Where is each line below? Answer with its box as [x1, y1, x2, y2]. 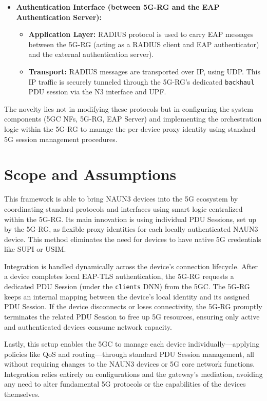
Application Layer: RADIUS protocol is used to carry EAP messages [28, 29, 254, 39]
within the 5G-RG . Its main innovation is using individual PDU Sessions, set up [4, 213, 257, 224]
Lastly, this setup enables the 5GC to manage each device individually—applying [4, 338, 260, 349]
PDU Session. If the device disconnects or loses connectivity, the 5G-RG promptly [4, 301, 262, 312]
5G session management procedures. [4, 133, 118, 144]
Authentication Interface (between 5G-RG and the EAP [16, 2, 220, 12]
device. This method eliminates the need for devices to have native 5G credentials [4, 233, 261, 244]
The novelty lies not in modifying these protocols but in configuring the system [4, 103, 254, 114]
